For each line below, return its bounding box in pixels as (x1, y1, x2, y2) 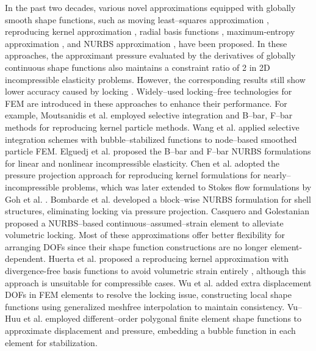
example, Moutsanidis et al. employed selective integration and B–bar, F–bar (5, 109, 293, 121)
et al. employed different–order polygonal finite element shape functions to (23, 312, 302, 325)
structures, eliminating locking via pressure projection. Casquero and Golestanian (5, 204, 309, 217)
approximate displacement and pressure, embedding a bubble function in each (5, 324, 296, 337)
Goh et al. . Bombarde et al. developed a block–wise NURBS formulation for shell (5, 192, 311, 205)
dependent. (5, 252, 46, 265)
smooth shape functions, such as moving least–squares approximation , (5, 13, 269, 26)
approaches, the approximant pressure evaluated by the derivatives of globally (5, 49, 296, 62)
